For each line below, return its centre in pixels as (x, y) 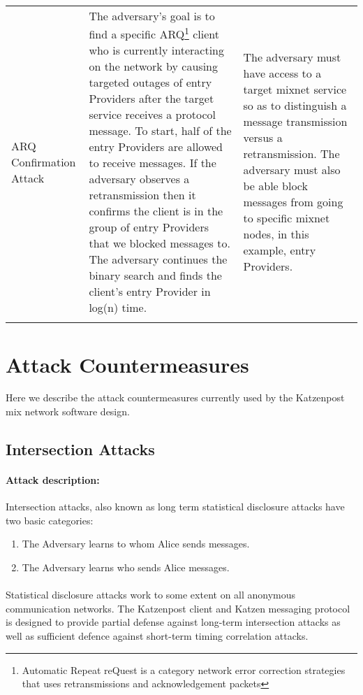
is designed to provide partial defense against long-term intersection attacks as (173, 622)
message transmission (295, 122)
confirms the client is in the (156, 211)
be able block (275, 186)
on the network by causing (153, 66)
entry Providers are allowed (156, 147)
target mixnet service (295, 89)
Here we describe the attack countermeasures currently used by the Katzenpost (175, 397)
